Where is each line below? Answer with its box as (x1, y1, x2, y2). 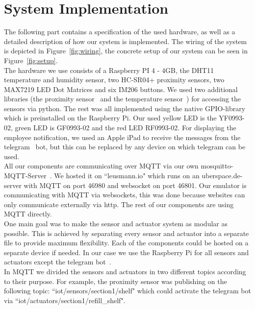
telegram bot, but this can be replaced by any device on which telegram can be (4, 142, 246, 152)
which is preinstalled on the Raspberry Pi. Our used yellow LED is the (4, 113, 217, 123)
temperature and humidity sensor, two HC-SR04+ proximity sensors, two (4, 74, 225, 85)
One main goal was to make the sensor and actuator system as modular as (4, 218, 228, 228)
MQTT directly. (4, 209, 52, 219)
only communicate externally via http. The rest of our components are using (4, 199, 234, 209)
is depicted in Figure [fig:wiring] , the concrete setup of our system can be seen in (4, 46, 248, 56)
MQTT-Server (4, 170, 47, 181)
